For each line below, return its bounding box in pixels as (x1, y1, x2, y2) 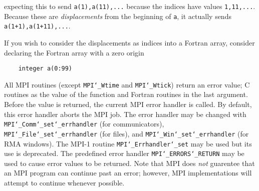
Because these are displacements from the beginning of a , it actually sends (4, 10, 231, 21)
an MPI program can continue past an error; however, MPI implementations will (4, 167, 252, 178)
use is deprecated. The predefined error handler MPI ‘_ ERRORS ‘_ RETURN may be (4, 148, 244, 158)
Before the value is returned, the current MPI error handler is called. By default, (4, 99, 252, 109)
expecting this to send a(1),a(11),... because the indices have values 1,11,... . (4, 1, 255, 11)
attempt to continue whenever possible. (4, 177, 125, 188)
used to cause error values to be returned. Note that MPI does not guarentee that (4, 157, 255, 168)
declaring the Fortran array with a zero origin (4, 47, 144, 57)
